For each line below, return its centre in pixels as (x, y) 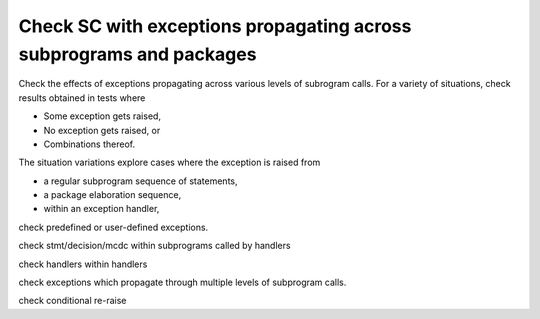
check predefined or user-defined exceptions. (113, 227)
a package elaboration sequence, (112, 195)
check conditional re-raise (72, 301)
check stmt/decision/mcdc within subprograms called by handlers (154, 246)
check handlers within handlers (83, 264)
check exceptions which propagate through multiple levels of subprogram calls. (182, 282)
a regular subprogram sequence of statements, (141, 181)
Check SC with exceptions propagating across (215, 26)
